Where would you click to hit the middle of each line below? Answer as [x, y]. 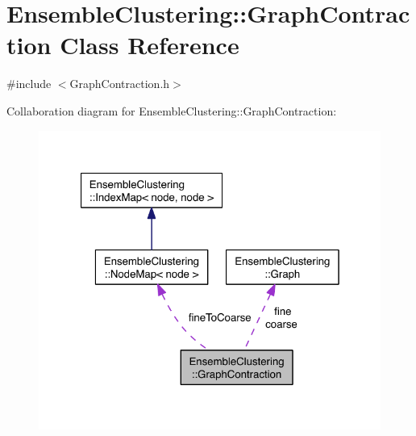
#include [29, 84]
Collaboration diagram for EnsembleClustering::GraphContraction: [172, 110]
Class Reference [150, 45]
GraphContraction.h [120, 84]
